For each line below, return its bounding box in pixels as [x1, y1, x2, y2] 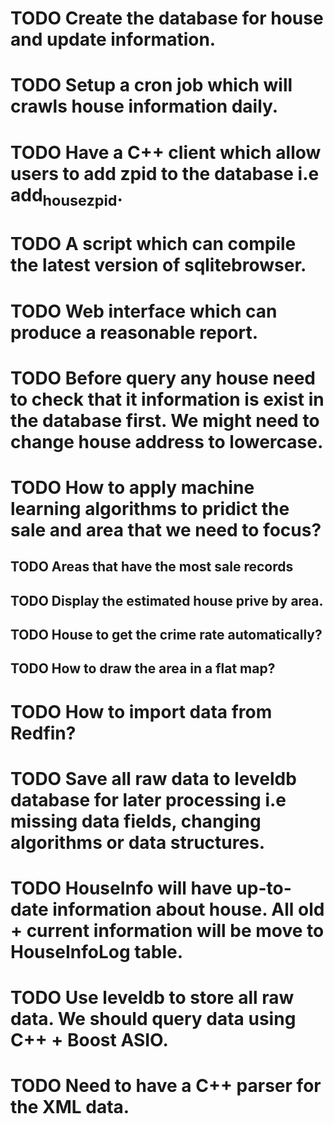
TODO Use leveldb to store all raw [10, 987, 295, 1009]
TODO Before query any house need [10, 367, 317, 389]
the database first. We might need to [10, 409, 320, 432]
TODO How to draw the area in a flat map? [10, 660, 276, 677]
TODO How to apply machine [10, 476, 255, 499]
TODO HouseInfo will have [10, 877, 233, 900]
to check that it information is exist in [10, 388, 325, 411]
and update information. [10, 28, 217, 51]
